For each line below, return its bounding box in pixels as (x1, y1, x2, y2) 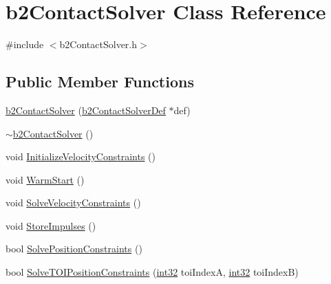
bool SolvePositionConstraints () (6, 241, 142, 256)
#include (6, 37, 44, 52)
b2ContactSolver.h (59, 37, 138, 52)
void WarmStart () (6, 172, 85, 186)
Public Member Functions (6, 71, 194, 92)
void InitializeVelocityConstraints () (6, 149, 156, 164)
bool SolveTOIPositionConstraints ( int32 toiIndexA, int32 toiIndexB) (6, 265, 299, 279)
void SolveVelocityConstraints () (6, 195, 141, 210)
